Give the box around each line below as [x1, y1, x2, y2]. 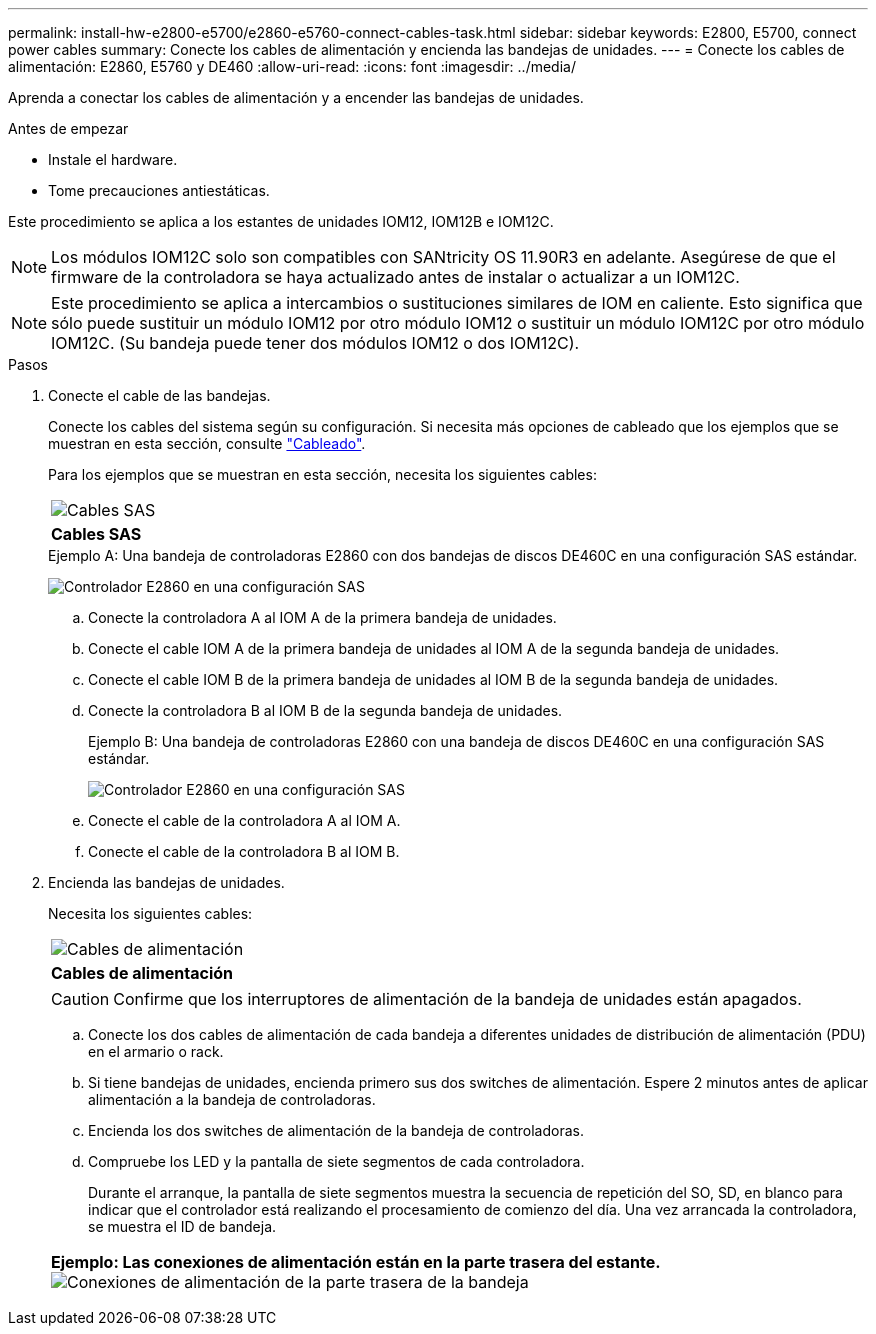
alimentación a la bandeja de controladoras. [88, 1091, 376, 1108]
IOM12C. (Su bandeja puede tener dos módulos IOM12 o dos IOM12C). [51, 333, 580, 353]
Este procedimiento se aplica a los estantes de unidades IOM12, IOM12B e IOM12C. [8, 213, 554, 230]
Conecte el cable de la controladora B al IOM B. [88, 843, 400, 860]
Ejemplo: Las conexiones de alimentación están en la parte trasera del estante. [51, 1252, 661, 1272]
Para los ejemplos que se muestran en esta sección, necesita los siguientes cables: [48, 466, 597, 483]
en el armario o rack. [88, 1043, 224, 1060]
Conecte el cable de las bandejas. [48, 387, 271, 404]
